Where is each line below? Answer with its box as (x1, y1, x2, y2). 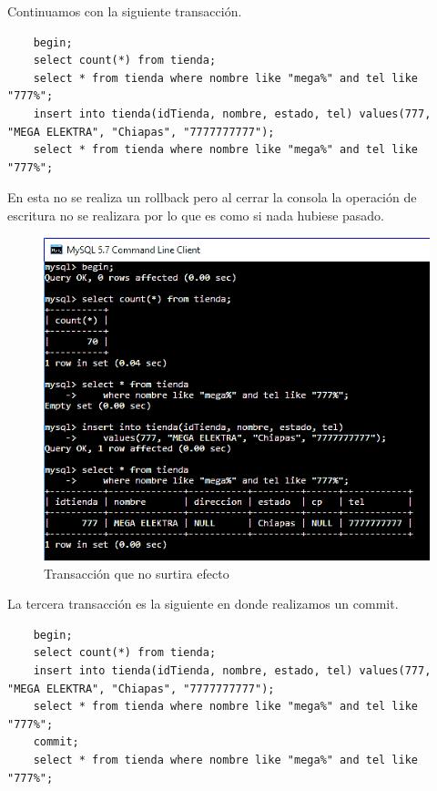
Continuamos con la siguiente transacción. (7, 2, 242, 20)
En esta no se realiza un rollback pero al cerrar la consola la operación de (7, 188, 417, 207)
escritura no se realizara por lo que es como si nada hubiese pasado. (7, 205, 385, 224)
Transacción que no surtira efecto (44, 563, 229, 582)
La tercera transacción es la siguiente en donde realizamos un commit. (7, 594, 399, 613)
